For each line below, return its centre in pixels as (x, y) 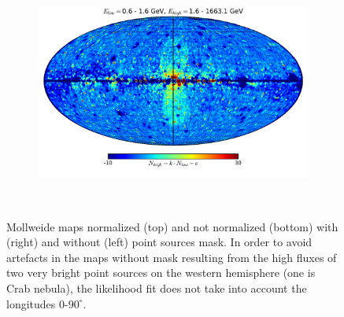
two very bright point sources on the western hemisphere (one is (161, 273)
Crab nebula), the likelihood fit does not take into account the (157, 288)
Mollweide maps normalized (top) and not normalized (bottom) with (172, 226)
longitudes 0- (37, 303)
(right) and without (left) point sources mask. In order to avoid (159, 242)
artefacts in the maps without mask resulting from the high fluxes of (172, 257)
